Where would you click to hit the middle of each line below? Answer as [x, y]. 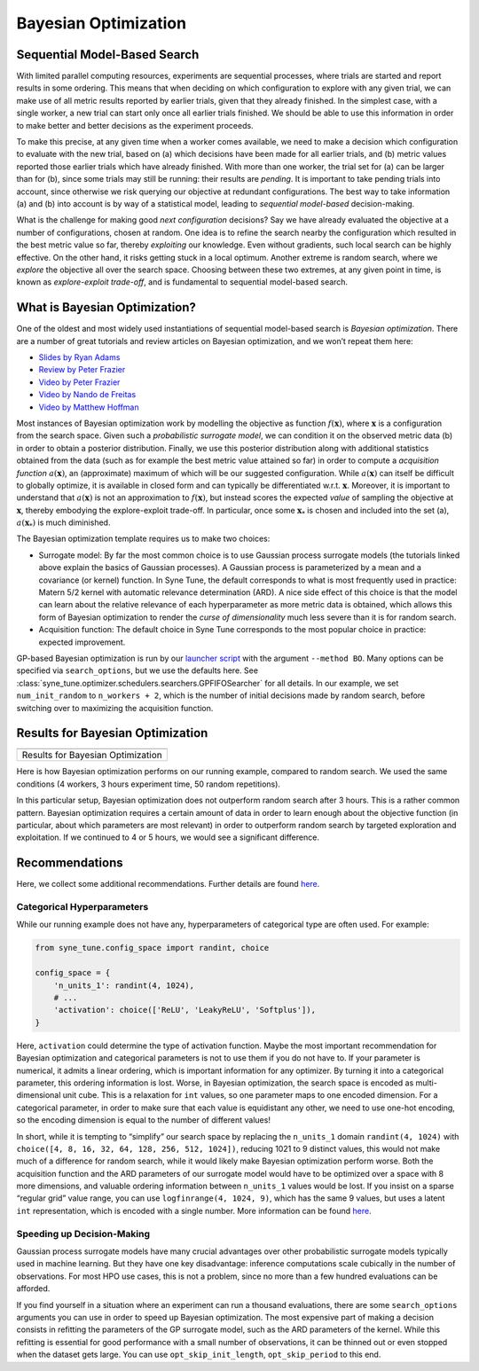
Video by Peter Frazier [79, 382]
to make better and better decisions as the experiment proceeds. [135, 125]
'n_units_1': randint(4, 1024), [124, 985]
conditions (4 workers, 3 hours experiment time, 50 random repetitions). [149, 784]
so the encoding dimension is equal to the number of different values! [143, 1120]
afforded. [33, 1289]
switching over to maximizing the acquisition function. [115, 708]
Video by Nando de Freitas [87, 395]
